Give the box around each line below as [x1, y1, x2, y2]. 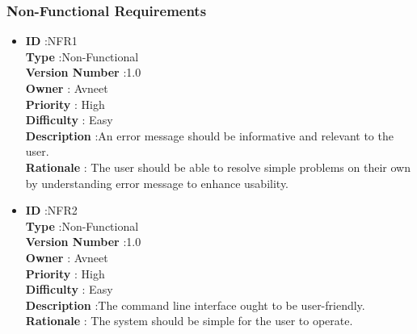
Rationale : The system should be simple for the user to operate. [25, 312, 353, 329]
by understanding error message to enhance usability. [25, 174, 289, 191]
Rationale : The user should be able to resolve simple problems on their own [25, 158, 411, 175]
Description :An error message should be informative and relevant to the [25, 127, 394, 144]
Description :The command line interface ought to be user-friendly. [25, 296, 365, 313]
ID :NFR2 [25, 202, 78, 219]
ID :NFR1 [25, 32, 78, 49]
